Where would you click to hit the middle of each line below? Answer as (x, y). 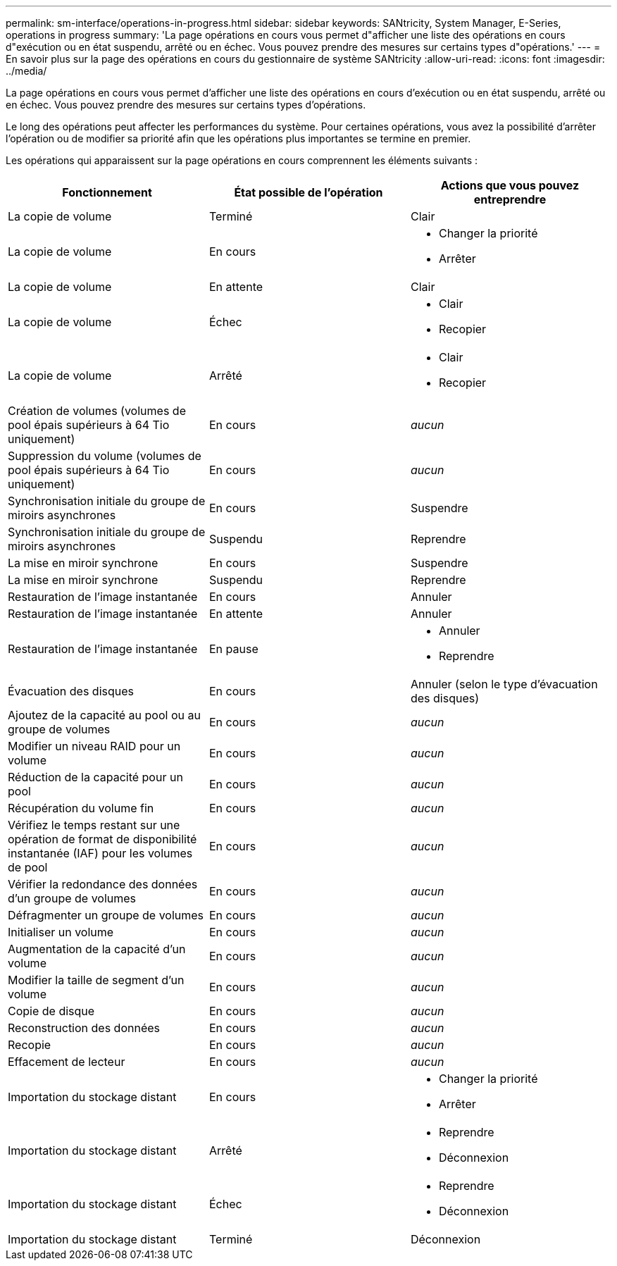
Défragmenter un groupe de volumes (106, 915)
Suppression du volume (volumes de (105, 456)
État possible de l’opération (308, 192)
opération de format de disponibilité (102, 839)
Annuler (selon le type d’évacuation (504, 684)
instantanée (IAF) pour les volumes (100, 853)
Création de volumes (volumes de (97, 411)
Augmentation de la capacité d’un (97, 949)
